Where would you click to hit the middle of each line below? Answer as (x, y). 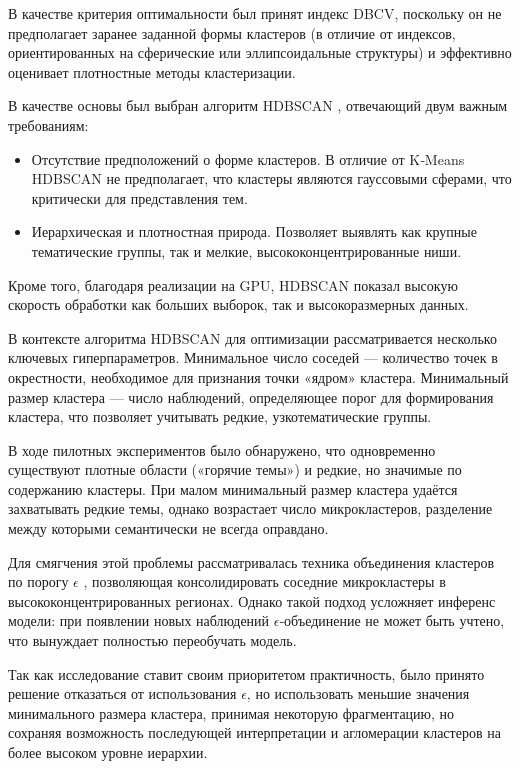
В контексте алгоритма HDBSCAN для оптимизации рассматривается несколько (252, 337)
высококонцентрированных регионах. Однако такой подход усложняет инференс (252, 600)
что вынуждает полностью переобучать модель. (152, 640)
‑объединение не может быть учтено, (392, 620)
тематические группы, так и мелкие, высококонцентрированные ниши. (246, 250)
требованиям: (48, 124)
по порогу (38, 581)
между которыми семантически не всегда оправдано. (168, 528)
